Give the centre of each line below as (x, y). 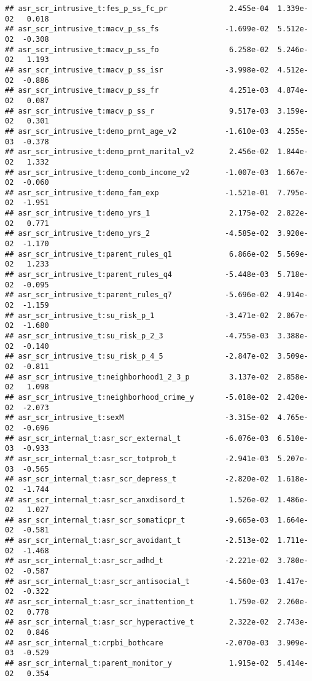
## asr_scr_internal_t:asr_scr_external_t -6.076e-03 (137, 438)
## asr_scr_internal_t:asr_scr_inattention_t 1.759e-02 (137, 602)
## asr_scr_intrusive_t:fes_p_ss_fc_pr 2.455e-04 (137, 9)
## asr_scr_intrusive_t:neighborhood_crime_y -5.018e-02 (137, 397)
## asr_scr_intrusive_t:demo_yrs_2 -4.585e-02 (137, 234)
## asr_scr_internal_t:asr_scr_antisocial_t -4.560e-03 (137, 581)
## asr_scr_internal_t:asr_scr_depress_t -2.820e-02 (137, 479)
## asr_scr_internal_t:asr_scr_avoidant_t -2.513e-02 (137, 541)
